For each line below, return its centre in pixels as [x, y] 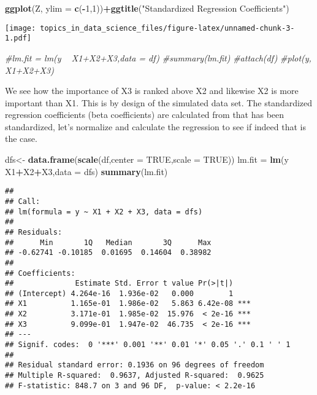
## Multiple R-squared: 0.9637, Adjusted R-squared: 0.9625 [135, 376]
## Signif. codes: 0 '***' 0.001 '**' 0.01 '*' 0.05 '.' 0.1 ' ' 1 [148, 345]
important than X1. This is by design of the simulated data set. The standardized [159, 102]
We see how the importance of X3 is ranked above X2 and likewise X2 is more [152, 91]
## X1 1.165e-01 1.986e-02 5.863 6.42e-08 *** [128, 304]
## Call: [23, 201]
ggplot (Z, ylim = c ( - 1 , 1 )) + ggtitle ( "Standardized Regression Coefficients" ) [147, 8]
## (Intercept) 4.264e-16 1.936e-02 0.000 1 [119, 293]
